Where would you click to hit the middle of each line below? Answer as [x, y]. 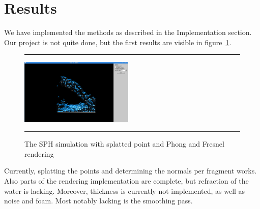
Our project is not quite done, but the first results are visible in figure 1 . [118, 42]
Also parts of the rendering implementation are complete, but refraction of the [126, 180]
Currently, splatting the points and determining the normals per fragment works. [131, 171]
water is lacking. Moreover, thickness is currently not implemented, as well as [125, 190]
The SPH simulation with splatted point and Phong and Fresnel [124, 144]
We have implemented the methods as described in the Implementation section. [128, 32]
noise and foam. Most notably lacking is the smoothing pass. [98, 201]
